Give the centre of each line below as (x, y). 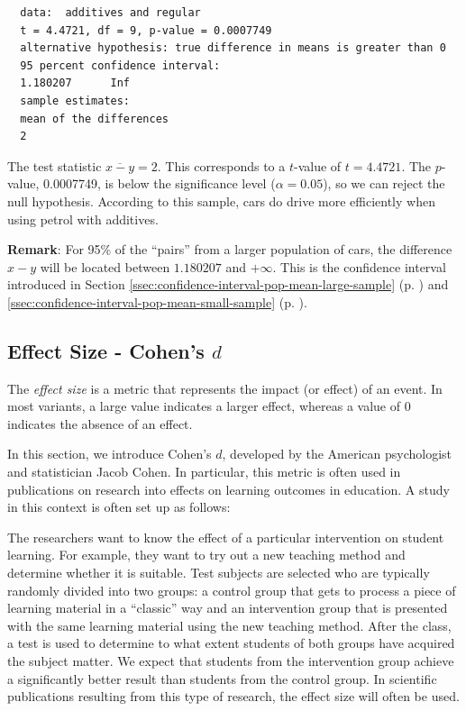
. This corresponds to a (221, 165)
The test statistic (55, 165)
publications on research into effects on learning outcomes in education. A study (228, 489)
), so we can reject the (384, 183)
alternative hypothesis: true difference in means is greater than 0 (233, 48)
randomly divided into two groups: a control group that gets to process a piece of (232, 590)
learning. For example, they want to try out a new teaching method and (206, 555)
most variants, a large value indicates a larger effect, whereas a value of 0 (209, 406)
